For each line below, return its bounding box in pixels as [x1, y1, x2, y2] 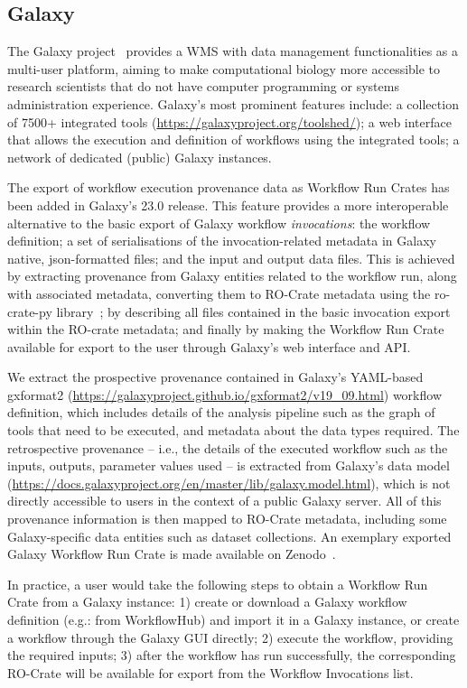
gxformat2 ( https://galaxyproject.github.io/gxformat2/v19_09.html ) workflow [7, 385, 443, 404]
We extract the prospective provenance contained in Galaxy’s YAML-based [7, 367, 424, 386]
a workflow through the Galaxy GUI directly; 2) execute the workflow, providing [7, 628, 453, 646]
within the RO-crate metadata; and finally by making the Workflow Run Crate [7, 320, 444, 339]
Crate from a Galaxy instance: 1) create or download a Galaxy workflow [7, 592, 407, 611]
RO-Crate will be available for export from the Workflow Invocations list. [7, 663, 414, 682]
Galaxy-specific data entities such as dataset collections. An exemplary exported [7, 526, 452, 545]
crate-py [7, 302, 52, 321]
